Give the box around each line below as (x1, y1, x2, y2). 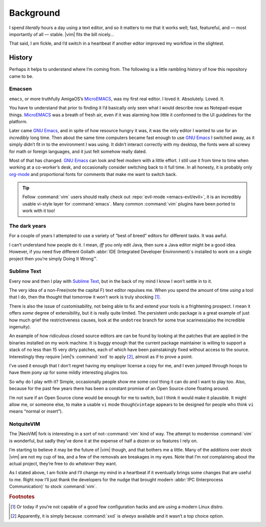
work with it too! (22, 208, 55, 214)
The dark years (9, 222, 46, 229)
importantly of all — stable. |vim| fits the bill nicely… (9, 31, 114, 37)
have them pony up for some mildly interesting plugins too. (9, 370, 129, 376)
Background (9, 7, 60, 18)
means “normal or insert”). (9, 408, 63, 414)
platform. (9, 118, 28, 124)
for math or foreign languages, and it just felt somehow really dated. (9, 148, 147, 154)
